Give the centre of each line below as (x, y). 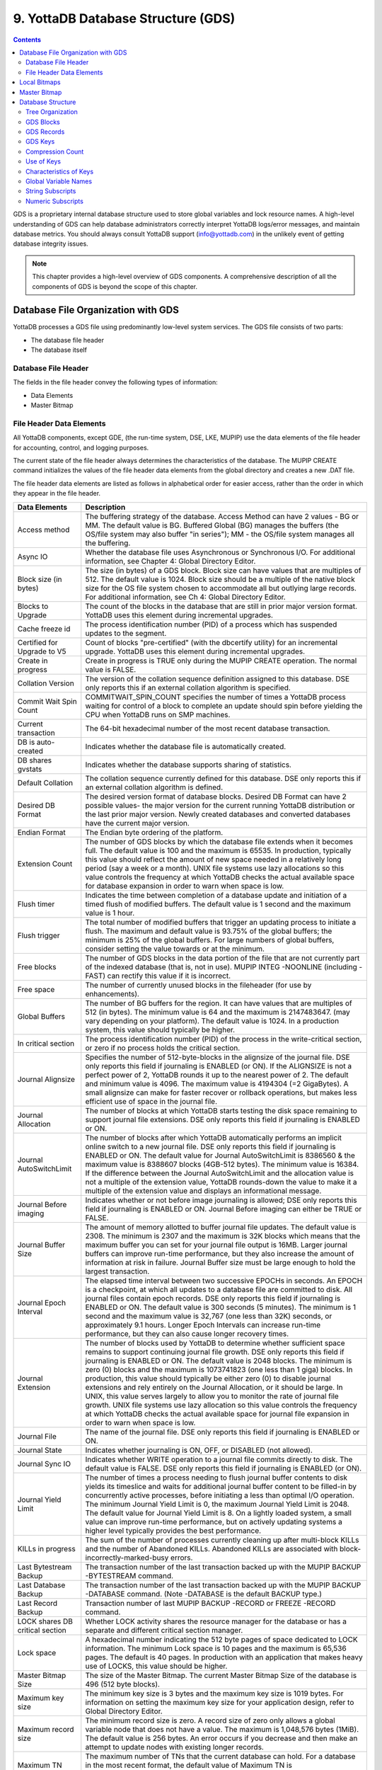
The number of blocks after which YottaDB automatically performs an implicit (214, 1138)
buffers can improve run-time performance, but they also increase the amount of (220, 1253)
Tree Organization (52, 112)
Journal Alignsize (46, 1079)
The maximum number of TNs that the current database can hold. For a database (220, 1756)
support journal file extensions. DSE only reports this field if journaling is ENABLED (223, 1119)
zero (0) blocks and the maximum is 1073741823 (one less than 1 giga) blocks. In (219, 1369)
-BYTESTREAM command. (129, 1575)
